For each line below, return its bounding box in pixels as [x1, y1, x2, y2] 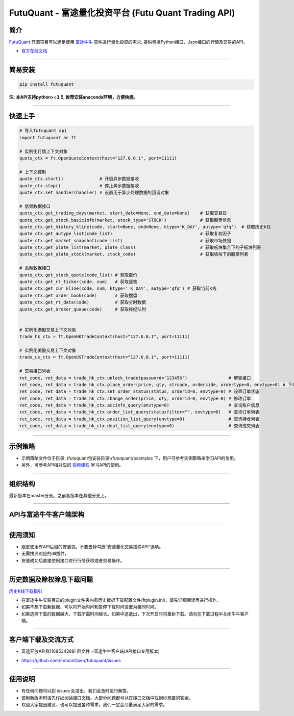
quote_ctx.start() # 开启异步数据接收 [19, 176, 139, 181]
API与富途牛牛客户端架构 [9, 510, 85, 518]
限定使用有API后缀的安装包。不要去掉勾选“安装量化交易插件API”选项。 [21, 543, 164, 549]
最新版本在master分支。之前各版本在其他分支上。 [9, 493, 109, 499]
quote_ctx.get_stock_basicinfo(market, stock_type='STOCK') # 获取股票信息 [19, 217, 231, 223]
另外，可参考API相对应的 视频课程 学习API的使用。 [21, 462, 123, 468]
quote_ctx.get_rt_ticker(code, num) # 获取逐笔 [19, 279, 138, 284]
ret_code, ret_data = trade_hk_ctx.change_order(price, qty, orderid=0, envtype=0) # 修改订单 [19, 395, 251, 401]
